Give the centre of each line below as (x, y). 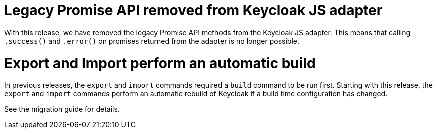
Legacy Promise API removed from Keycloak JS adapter (193, 10)
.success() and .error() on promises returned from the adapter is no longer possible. (152, 41)
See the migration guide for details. (62, 109)
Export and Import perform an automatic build (160, 63)
